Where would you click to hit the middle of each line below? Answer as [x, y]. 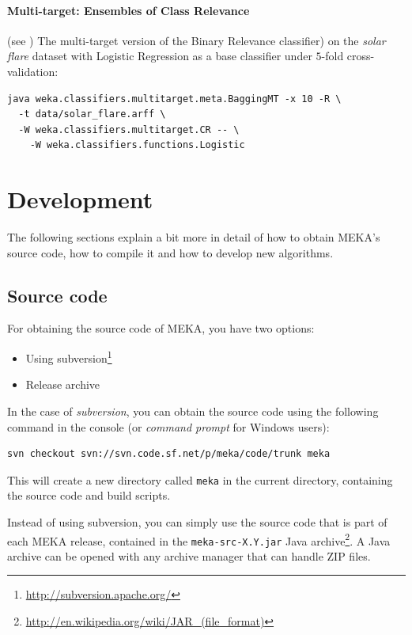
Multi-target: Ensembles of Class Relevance [129, 10]
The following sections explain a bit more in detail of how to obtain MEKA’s [194, 237]
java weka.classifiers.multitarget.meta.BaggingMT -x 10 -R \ [174, 99]
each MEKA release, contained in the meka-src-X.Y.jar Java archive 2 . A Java [199, 539]
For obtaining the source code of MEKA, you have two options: [161, 328]
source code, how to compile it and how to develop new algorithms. [170, 252]
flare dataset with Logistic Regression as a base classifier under [160, 56]
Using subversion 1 [69, 357]
